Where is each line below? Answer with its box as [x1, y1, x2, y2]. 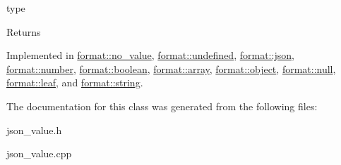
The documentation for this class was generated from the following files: [6, 98, 318, 113]
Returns [6, 24, 41, 39]
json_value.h [6, 122, 62, 137]
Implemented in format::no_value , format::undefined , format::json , [6, 48, 294, 62]
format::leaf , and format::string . [6, 75, 143, 90]
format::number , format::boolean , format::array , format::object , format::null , [6, 61, 336, 76]
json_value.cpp [6, 146, 72, 161]
